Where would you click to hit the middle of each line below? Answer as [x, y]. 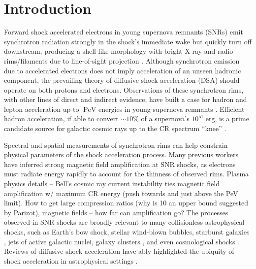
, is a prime [232, 118]
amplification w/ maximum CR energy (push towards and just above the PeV [121, 193]
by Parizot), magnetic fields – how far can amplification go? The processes [116, 212]
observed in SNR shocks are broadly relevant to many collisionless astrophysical [124, 222]
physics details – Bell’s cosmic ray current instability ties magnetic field [112, 184]
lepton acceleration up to [42, 109]
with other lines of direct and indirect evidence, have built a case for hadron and [126, 99]
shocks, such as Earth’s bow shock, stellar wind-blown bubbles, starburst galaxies [127, 232]
